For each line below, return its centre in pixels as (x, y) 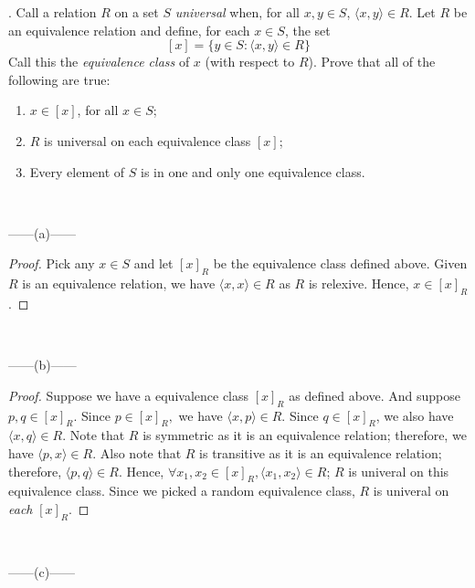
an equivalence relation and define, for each (129, 30)
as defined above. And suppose (375, 395)
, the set (307, 30)
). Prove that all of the (372, 62)
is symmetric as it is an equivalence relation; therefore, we (305, 435)
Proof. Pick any (52, 263)
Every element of (77, 171)
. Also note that (137, 452)
